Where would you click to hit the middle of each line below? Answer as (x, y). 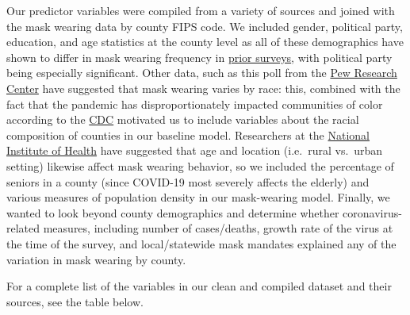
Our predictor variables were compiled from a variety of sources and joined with (201, 10)
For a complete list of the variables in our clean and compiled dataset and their (199, 286)
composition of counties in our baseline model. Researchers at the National (188, 134)
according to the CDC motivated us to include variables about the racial (183, 119)
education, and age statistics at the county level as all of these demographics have (205, 42)
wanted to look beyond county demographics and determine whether (173, 212)
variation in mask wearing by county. (96, 259)
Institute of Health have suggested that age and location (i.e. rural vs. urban (195, 150)
